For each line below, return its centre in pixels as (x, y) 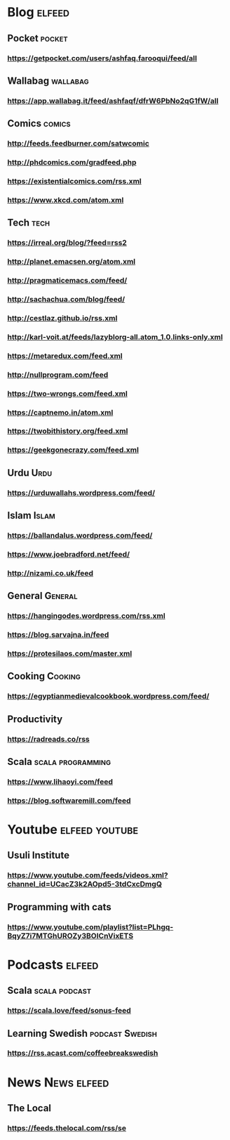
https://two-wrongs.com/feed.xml (67, 393)
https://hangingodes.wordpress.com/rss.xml (87, 616)
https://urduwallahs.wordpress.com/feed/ (81, 492)
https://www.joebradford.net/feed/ (69, 554)
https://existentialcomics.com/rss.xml (74, 181)
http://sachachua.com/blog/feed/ (66, 299)
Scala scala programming (59, 762)
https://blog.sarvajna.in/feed (58, 635)
